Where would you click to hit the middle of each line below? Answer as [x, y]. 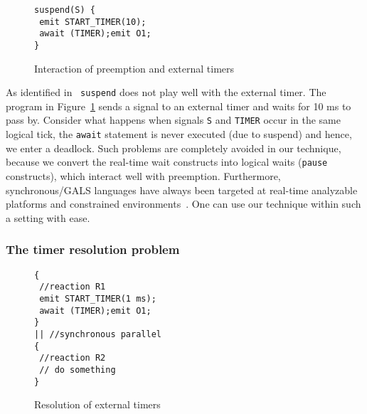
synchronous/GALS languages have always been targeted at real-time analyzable [182, 190]
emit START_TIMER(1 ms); [98, 298]
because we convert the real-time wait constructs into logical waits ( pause [167, 162]
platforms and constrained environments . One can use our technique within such [183, 204]
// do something [78, 370]
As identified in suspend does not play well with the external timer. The [166, 92]
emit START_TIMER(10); [93, 22]
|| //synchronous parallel [98, 334]
